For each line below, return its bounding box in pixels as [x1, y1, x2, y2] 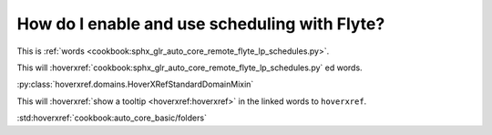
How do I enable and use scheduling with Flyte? [16, 14, 385, 34]
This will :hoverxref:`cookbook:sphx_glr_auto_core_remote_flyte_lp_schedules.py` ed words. [16, 62, 364, 73]
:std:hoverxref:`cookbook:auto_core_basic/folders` [16, 112, 207, 123]
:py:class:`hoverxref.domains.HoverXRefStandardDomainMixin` [16, 78, 254, 90]
